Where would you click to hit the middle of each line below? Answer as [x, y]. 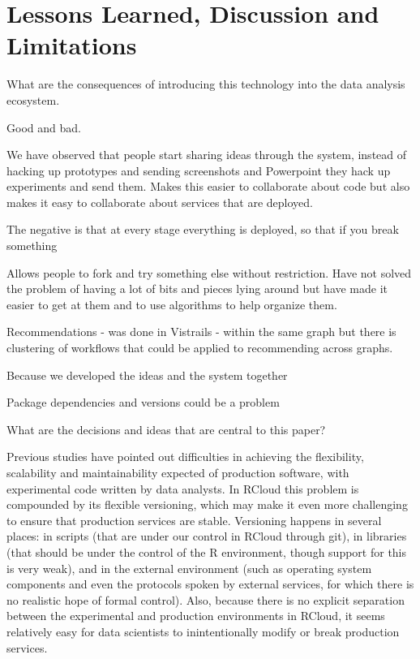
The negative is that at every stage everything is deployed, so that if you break [203, 229]
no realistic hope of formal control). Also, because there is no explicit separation [206, 599]
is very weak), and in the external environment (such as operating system [189, 568]
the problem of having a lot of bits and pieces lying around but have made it [197, 289]
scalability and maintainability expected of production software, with [178, 472]
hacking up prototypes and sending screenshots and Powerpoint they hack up [199, 170]
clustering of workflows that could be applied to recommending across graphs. [200, 348]
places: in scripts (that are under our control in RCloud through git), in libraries [207, 536]
